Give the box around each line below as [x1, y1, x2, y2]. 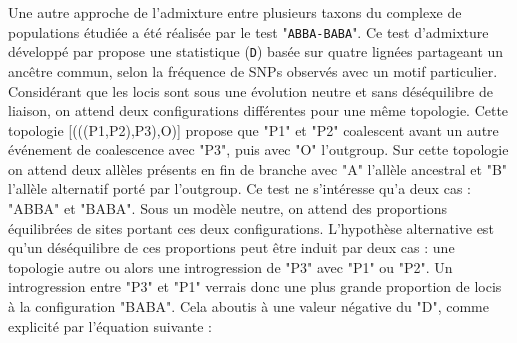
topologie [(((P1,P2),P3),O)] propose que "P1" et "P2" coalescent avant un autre [8, 119, 499, 140]
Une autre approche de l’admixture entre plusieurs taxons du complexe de [8, 2, 462, 22]
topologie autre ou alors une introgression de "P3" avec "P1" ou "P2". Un [8, 256, 453, 277]
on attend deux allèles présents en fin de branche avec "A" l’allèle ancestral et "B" [8, 158, 508, 179]
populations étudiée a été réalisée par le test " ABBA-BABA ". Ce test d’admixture [8, 21, 489, 42]
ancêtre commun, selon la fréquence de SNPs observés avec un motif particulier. [8, 60, 498, 81]
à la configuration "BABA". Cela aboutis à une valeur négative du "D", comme [8, 296, 489, 317]
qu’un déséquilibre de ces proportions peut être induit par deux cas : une [8, 237, 455, 258]
